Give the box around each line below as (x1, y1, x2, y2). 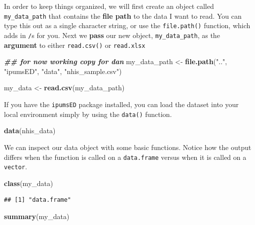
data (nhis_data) (4, 125, 56, 136)
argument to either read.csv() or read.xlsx (4, 39, 146, 50)
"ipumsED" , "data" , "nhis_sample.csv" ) (4, 66, 122, 76)
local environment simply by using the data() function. (4, 109, 172, 119)
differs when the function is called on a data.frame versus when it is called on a (4, 151, 247, 162)
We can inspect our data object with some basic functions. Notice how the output (4, 142, 252, 152)
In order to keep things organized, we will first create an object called (4, 1, 214, 11)
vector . (4, 161, 27, 172)
